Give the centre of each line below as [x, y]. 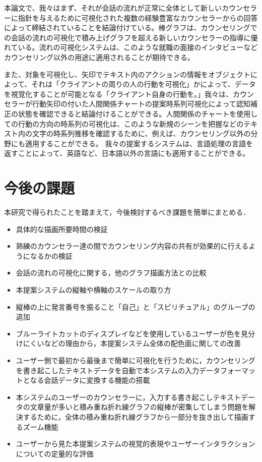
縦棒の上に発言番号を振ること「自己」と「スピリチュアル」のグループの [136, 306]
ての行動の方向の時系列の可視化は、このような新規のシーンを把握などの [124, 123]
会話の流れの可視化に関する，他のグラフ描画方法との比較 [111, 273]
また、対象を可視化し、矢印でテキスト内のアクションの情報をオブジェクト [127, 74]
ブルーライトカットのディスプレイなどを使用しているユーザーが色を [128, 333]
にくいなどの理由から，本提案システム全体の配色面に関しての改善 [132, 343]
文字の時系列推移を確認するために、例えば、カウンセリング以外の [141, 133]
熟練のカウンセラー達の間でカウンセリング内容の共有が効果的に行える [132, 246]
